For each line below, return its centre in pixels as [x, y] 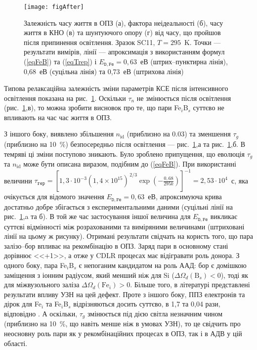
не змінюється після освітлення [184, 98]
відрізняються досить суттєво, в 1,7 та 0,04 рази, [147, 304]
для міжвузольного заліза [42, 284]
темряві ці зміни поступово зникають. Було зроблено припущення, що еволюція [124, 153]
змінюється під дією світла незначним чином [155, 313]
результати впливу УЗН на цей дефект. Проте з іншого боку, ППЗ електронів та [125, 294]
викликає [224, 216]
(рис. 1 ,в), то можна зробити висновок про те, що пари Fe [93, 108]
